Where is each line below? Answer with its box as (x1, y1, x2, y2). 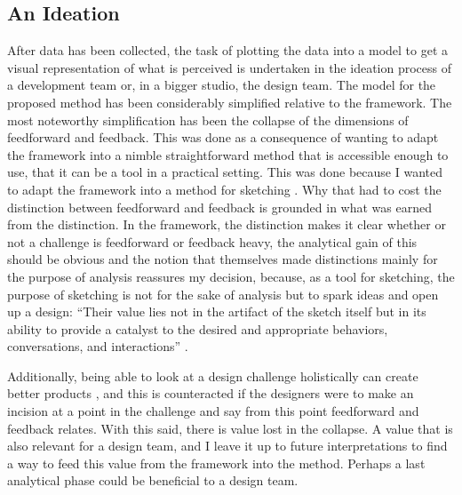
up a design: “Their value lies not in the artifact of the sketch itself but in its (7, 302, 426, 321)
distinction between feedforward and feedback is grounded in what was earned (7, 197, 432, 216)
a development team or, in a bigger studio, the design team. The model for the (7, 76, 436, 94)
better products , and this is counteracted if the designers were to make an (7, 384, 414, 403)
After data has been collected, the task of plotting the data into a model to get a (7, 41, 449, 60)
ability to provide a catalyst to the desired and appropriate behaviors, (7, 319, 388, 338)
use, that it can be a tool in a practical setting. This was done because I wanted (7, 163, 442, 181)
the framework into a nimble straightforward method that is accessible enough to (7, 145, 449, 164)
